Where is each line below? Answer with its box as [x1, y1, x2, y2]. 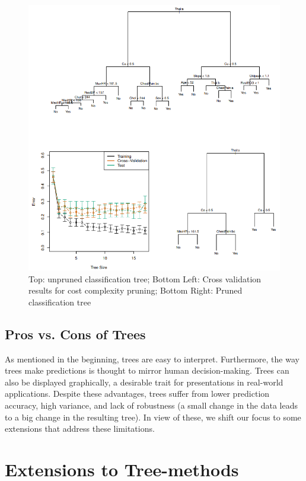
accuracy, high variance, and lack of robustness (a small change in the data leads [5, 399, 298, 412]
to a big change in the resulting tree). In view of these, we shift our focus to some [5, 410, 301, 423]
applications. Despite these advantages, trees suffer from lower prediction [5, 387, 270, 400]
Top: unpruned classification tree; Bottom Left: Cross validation [28, 272, 262, 285]
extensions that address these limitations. [5, 422, 155, 435]
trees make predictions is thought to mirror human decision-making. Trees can [5, 364, 289, 377]
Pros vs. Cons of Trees [5, 324, 146, 343]
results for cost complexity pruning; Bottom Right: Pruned [28, 284, 243, 297]
